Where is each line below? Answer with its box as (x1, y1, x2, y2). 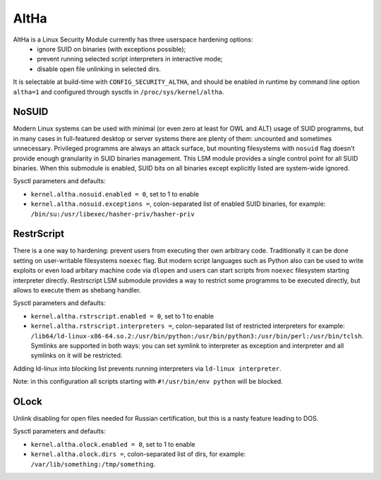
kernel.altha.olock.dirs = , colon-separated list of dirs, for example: (30, 450, 246, 458)
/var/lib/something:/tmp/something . (30, 460, 156, 468)
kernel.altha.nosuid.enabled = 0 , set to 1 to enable (30, 190, 199, 198)
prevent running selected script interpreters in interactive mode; (37, 55, 223, 63)
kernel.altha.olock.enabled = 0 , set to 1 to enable (30, 440, 195, 448)
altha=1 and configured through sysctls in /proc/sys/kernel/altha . (13, 87, 224, 96)
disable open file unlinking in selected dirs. (37, 64, 162, 73)
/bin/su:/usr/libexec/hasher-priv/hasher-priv (30, 210, 195, 218)
